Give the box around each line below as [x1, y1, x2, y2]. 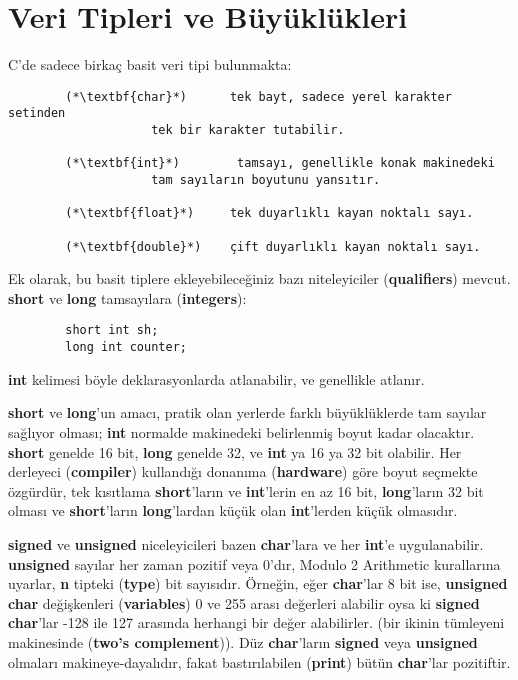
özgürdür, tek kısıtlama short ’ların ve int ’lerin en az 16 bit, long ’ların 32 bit [8, 480, 484, 501]
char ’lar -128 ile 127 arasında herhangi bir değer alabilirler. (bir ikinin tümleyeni [8, 612, 505, 633]
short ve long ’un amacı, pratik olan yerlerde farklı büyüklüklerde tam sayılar [8, 402, 487, 423]
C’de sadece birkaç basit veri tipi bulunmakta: [8, 54, 292, 75]
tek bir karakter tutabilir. [151, 123, 345, 138]
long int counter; [65, 340, 187, 355]
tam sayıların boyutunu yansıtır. [151, 173, 381, 187]
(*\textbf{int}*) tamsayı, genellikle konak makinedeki [65, 156, 495, 171]
